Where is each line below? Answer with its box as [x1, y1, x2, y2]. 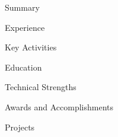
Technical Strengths [5, 81, 76, 93]
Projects [5, 120, 35, 133]
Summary [5, 1, 40, 13]
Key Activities [5, 41, 57, 53]
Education [5, 60, 42, 73]
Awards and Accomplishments [5, 100, 114, 113]
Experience [5, 21, 45, 33]
